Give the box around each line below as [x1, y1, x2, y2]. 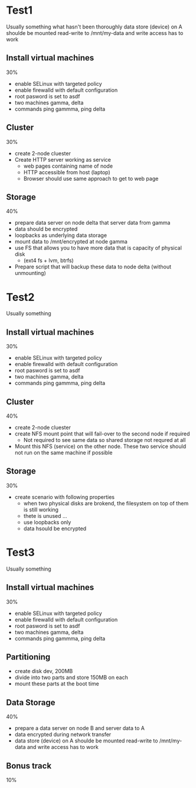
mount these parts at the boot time [14, 680, 99, 687]
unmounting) [14, 270, 46, 277]
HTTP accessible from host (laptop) [23, 168, 110, 175]
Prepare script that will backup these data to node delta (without [14, 263, 172, 270]
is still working [23, 506, 59, 513]
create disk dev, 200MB [14, 668, 73, 675]
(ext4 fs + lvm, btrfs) [23, 257, 74, 264]
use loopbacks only [23, 518, 71, 526]
